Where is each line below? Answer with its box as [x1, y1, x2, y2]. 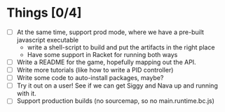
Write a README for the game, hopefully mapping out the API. [16, 58, 197, 66]
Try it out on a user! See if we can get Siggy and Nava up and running [16, 81, 218, 90]
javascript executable [16, 36, 79, 44]
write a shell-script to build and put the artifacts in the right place [27, 43, 215, 51]
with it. [16, 89, 36, 98]
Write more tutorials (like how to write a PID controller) [16, 66, 174, 74]
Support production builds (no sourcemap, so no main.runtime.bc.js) [16, 97, 215, 105]
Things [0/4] [6, 5, 82, 21]
